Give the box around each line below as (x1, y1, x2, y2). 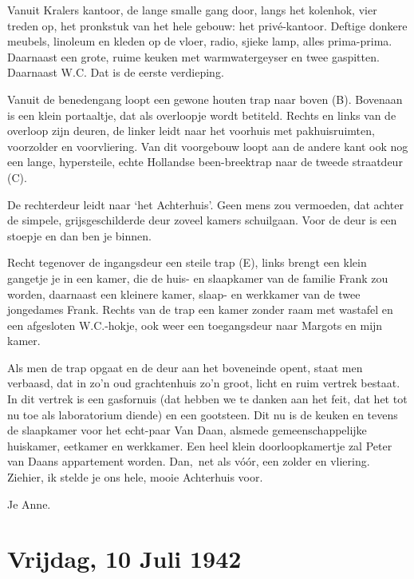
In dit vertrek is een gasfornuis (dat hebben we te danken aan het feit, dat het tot (7, 391, 408, 407)
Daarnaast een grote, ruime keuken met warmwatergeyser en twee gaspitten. (7, 48, 380, 65)
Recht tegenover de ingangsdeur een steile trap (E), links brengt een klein (7, 254, 367, 271)
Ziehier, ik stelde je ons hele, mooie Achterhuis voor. (7, 469, 263, 486)
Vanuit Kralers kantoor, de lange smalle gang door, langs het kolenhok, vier (7, 2, 377, 18)
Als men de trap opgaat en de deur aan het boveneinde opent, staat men (7, 359, 363, 375)
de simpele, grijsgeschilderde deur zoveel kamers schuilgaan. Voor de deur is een (7, 212, 397, 228)
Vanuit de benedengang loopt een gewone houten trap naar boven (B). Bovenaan (7, 90, 403, 107)
